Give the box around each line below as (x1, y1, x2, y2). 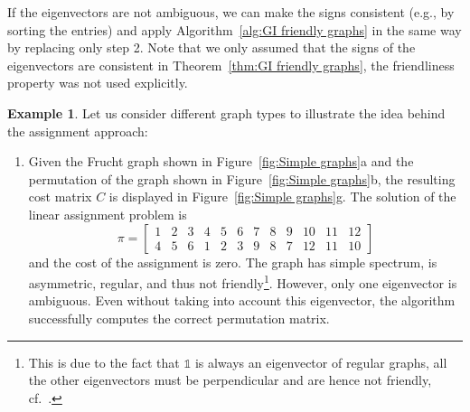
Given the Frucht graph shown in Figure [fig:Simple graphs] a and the (28, 152, 414, 171)
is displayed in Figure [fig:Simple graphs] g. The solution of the (108, 187, 456, 206)
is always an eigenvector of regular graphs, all (194, 352, 447, 371)
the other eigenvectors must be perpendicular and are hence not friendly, (28, 370, 432, 389)
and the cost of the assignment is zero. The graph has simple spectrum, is (28, 252, 437, 271)
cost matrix (28, 187, 92, 206)
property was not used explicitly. (7, 73, 188, 92)
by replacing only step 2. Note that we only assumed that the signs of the (7, 38, 416, 57)
